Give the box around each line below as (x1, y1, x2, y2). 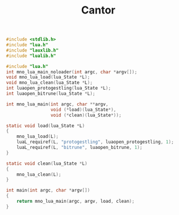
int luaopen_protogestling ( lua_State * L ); (6, 86, 111, 91)
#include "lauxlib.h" (6, 47, 59, 53)
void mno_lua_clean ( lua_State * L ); (6, 80, 93, 86)
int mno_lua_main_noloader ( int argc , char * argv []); (6, 69, 137, 75)
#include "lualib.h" (6, 53, 57, 59)
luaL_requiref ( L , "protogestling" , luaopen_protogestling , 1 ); (16, 139, 174, 145)
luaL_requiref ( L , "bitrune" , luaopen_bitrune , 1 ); (16, 145, 143, 151)
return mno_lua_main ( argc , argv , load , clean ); (16, 199, 135, 204)
